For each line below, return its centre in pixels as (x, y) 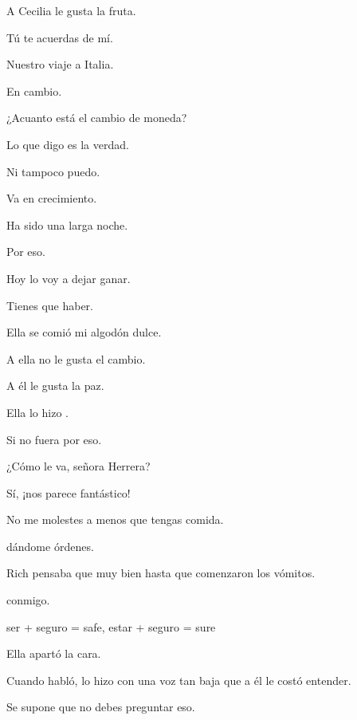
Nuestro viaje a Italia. (60, 64)
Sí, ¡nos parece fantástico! (69, 492)
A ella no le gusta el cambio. (76, 358)
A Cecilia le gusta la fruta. (71, 10)
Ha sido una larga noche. (67, 224)
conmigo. (28, 600)
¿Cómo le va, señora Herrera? (78, 466)
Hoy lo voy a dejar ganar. (69, 278)
